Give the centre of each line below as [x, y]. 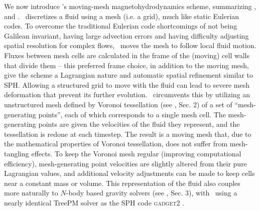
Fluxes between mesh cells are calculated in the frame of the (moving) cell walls [127, 55]
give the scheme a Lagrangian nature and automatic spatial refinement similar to [129, 75]
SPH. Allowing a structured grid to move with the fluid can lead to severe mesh [127, 84]
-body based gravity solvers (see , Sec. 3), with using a [152, 193]
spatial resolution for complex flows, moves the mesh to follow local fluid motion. [130, 45]
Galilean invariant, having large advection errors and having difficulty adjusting [126, 35]
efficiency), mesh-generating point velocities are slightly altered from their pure [125, 163]
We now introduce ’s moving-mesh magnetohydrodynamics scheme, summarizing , [130, 6]
